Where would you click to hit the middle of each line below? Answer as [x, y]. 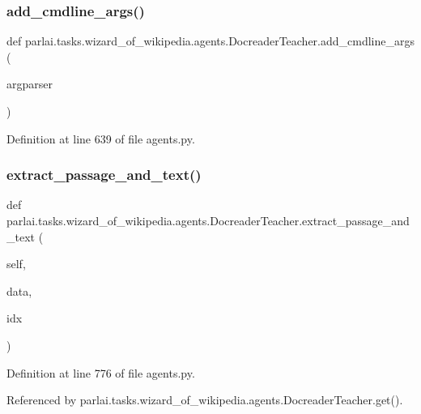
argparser [30, 84]
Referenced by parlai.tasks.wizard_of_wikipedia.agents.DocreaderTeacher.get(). [205, 400]
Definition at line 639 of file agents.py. [101, 138]
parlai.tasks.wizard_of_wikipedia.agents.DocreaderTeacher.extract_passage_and [208, 220]
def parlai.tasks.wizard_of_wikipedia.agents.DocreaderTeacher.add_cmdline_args [211, 41]
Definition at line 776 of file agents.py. [101, 372]
